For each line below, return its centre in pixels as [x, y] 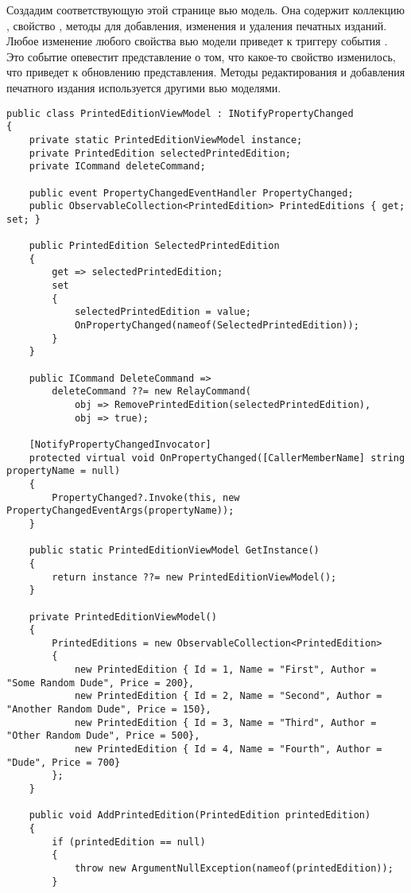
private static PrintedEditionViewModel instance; [166, 140]
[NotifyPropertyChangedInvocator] [120, 444]
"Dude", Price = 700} [64, 762]
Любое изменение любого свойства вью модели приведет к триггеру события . [197, 41]
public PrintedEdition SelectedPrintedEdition [154, 246]
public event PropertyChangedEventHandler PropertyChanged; [191, 193]
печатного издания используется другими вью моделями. [144, 87]
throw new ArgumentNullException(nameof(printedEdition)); [234, 868]
